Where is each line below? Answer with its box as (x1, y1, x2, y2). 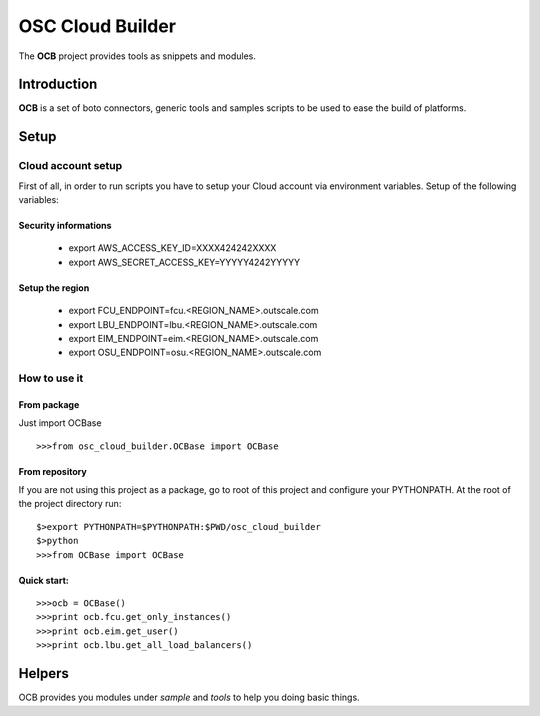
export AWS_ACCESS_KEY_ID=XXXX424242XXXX (68, 242, 277, 254)
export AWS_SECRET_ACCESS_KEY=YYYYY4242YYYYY (68, 256, 300, 268)
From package (18, 398, 80, 410)
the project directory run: (18, 498, 122, 510)
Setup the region (18, 281, 90, 294)
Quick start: (18, 574, 70, 586)
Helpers (18, 665, 69, 682)
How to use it (18, 371, 84, 385)
